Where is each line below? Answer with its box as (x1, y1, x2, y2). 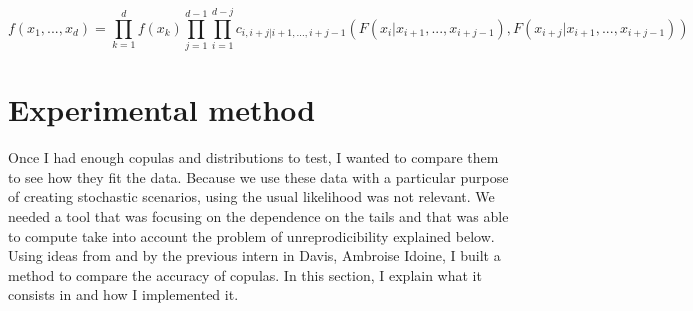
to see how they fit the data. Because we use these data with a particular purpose (8, 166, 509, 187)
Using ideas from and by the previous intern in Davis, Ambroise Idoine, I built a (8, 245, 501, 266)
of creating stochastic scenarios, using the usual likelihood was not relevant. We (8, 186, 495, 207)
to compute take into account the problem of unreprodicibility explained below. (8, 225, 495, 246)
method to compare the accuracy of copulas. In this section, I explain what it (8, 264, 482, 285)
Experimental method (8, 89, 316, 130)
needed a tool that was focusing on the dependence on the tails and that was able (8, 206, 509, 227)
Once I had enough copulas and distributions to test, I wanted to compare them (8, 147, 499, 168)
